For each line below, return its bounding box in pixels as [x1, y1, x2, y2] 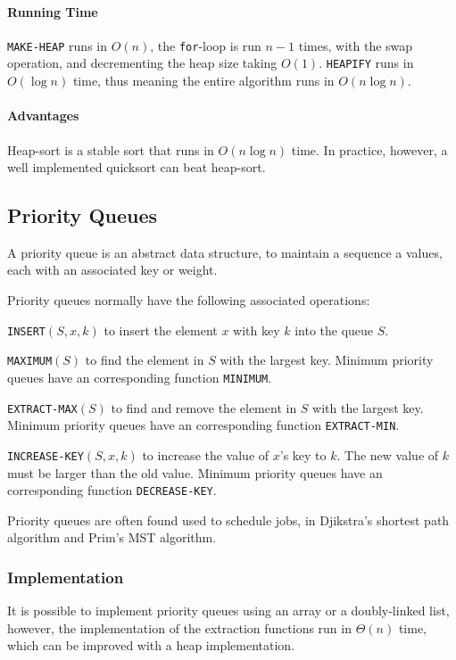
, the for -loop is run [150, 36, 261, 54]
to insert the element [104, 320, 218, 339]
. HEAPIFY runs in [319, 54, 414, 72]
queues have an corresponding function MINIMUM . [7, 367, 272, 386]
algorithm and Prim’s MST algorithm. [7, 528, 217, 547]
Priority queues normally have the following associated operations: [7, 291, 370, 309]
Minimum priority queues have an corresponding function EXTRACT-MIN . [7, 416, 400, 434]
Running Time [7, 2, 98, 21]
